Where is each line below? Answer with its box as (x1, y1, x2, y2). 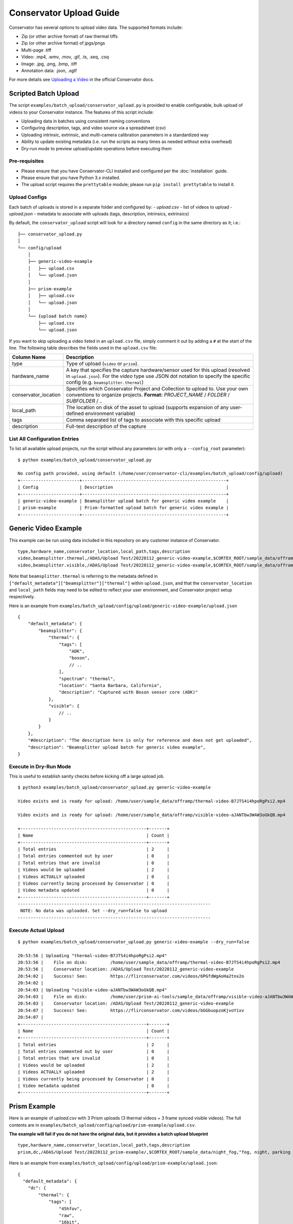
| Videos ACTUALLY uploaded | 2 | (18, 1069, 170, 1075)
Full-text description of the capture (66, 423, 146, 430)
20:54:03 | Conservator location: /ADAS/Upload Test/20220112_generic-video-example (18, 1001, 234, 1006)
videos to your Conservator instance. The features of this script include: (9, 109, 154, 115)
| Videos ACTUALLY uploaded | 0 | (18, 874, 170, 879)
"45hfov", (59, 1206, 83, 1211)
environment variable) (84, 410, 136, 417)
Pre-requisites (9, 158, 44, 165)
